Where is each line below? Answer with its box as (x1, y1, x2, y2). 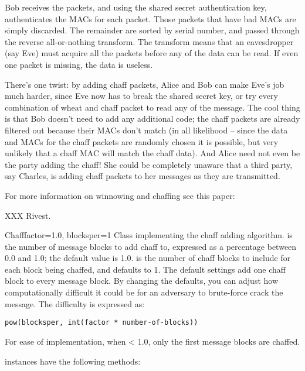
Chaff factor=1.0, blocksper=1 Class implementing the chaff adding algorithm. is (5, 229, 293, 241)
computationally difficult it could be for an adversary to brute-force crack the (5, 286, 283, 298)
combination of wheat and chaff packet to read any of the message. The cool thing (5, 101, 300, 113)
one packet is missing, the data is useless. (5, 58, 153, 70)
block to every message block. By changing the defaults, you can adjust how (5, 274, 279, 287)
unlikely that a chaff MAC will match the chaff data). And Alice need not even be (5, 147, 300, 159)
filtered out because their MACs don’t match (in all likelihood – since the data (5, 123, 288, 136)
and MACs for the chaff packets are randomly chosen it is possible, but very (5, 135, 279, 147)
